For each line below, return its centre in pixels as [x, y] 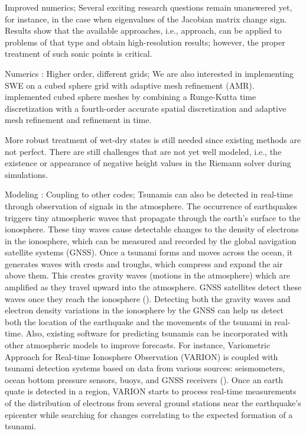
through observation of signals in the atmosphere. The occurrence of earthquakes [151, 205]
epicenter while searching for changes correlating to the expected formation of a [149, 414]
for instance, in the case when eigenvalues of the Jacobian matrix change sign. [146, 19]
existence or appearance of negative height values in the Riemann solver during [148, 163]
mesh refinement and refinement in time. [78, 120]
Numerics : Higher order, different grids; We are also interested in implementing [149, 73]
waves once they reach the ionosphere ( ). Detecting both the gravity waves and [148, 298]
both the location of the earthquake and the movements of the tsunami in [138, 321]
